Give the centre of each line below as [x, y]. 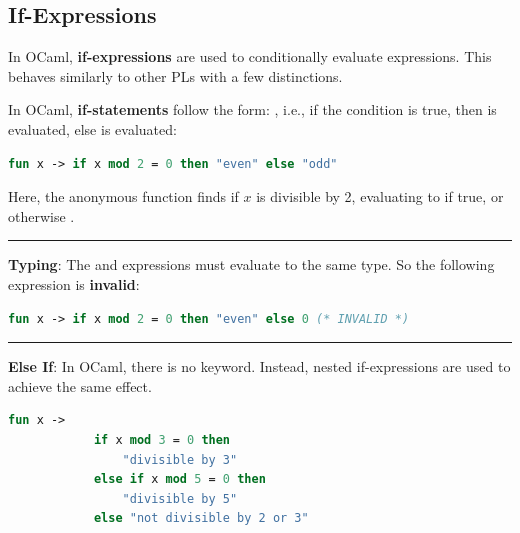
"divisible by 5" [180, 498]
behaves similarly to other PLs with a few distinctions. [175, 75]
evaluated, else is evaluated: [92, 128]
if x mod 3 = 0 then [162, 439]
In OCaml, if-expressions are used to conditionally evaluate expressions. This [250, 56]
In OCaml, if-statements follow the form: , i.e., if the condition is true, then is [252, 109]
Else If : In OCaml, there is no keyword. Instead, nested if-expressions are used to [259, 366]
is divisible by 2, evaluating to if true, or [380, 196]
